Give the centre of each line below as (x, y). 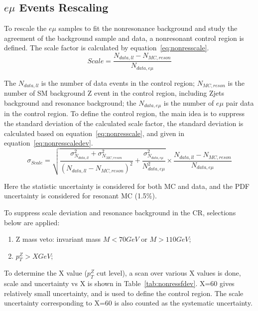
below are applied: (32, 222)
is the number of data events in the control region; (118, 82)
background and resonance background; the (70, 102)
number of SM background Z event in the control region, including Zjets (114, 93)
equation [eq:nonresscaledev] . (49, 143)
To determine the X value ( (46, 273)
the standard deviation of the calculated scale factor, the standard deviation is (124, 123)
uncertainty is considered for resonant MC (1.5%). (80, 196)
